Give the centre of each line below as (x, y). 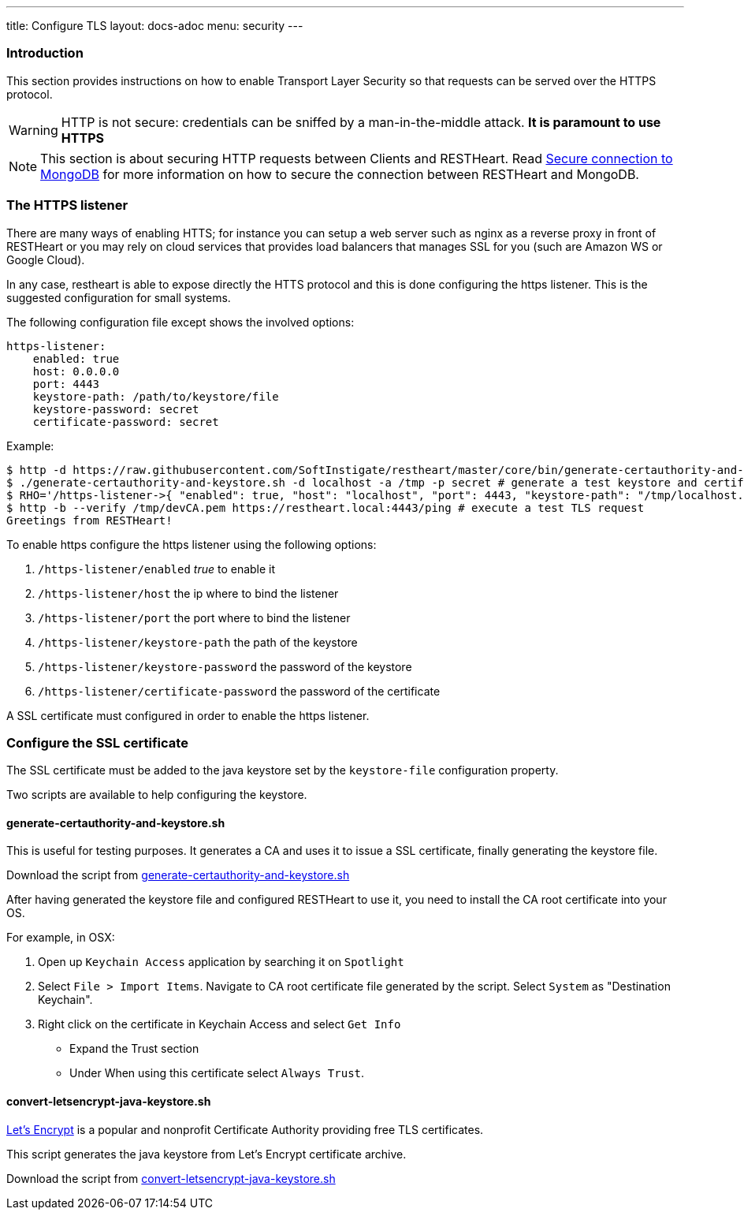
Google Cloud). (46, 259)
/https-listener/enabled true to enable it (157, 569)
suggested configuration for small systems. (119, 297)
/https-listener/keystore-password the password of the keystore (225, 666)
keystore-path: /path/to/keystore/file (156, 396)
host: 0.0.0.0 (76, 371)
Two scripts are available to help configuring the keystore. (157, 795)
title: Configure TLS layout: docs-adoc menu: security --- (155, 26)
